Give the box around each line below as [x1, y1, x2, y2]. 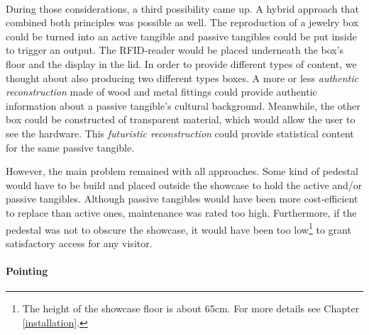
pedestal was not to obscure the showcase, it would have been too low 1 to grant [6, 220, 351, 237]
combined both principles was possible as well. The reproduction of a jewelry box [6, 15, 359, 30]
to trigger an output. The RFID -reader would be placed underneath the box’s [6, 42, 344, 57]
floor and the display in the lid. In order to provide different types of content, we [6, 56, 357, 71]
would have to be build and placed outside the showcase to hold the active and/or [6, 177, 363, 192]
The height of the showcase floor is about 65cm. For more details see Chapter [22, 301, 360, 316]
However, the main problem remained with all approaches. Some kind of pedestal [6, 164, 358, 178]
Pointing [6, 263, 48, 278]
